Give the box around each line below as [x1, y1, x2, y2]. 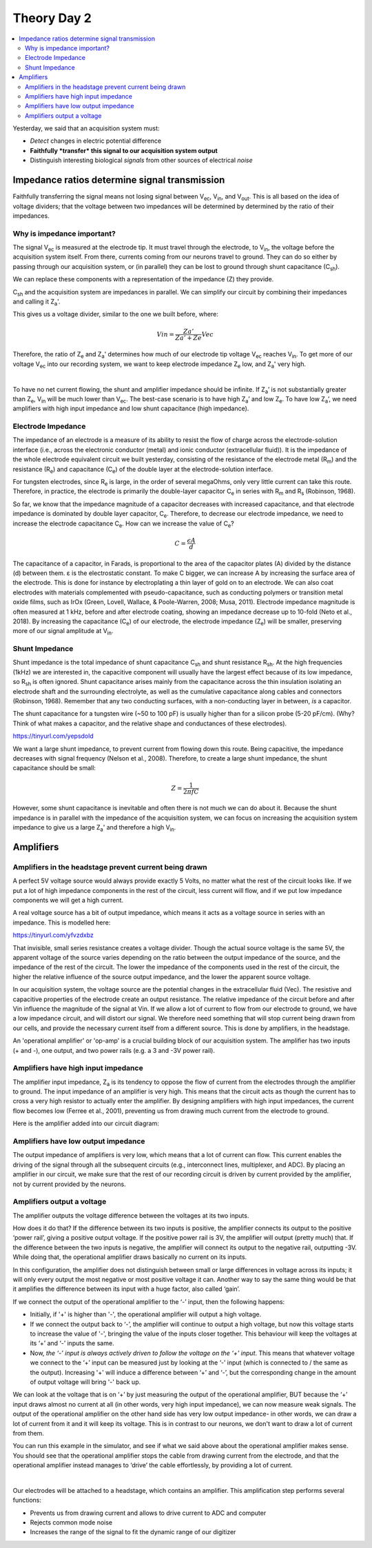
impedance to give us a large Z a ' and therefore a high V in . [12, 823, 176, 833]
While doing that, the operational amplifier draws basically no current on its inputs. [12, 1253, 247, 1261]
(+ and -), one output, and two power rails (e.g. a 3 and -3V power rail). [12, 1046, 215, 1054]
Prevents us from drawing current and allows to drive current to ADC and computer [30, 1509, 267, 1517]
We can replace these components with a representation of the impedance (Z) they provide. [12, 275, 274, 283]
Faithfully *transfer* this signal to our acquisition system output [30, 146, 218, 154]
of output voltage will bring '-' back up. [30, 1378, 141, 1386]
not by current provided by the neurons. [12, 1180, 127, 1188]
